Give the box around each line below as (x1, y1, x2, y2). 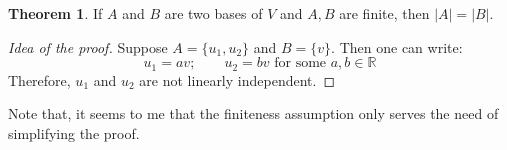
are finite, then (339, 3, 430, 23)
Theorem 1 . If (8, 3, 103, 23)
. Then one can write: (331, 36, 463, 57)
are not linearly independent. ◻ (139, 69, 336, 90)
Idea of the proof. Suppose (8, 36, 168, 57)
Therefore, (8, 69, 71, 90)
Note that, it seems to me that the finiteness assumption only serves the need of (8, 103, 499, 124)
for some (274, 56, 327, 71)
